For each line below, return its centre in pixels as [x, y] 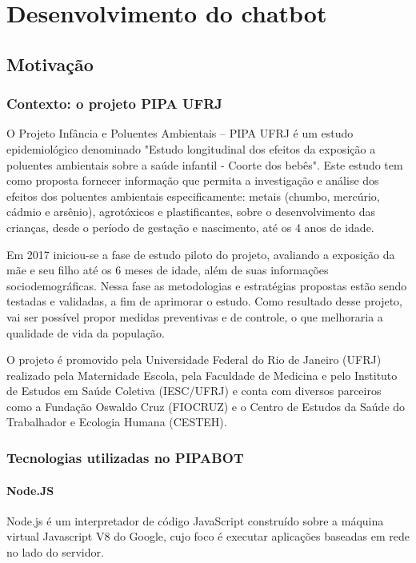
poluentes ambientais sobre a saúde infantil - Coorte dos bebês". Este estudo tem [205, 164]
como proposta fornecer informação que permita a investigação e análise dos [193, 180]
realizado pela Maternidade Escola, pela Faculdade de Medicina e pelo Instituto [202, 375]
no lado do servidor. [55, 551]
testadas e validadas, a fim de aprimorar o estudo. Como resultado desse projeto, [204, 301]
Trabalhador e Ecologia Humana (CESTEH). [117, 422]
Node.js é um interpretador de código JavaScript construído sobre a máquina [195, 520]
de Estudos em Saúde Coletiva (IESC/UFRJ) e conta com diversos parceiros [194, 391]
